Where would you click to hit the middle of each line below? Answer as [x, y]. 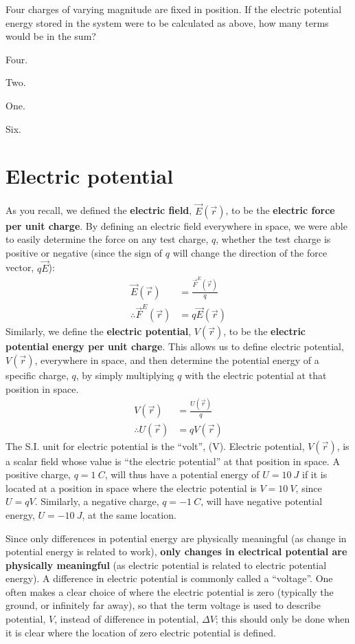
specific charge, [37, 375]
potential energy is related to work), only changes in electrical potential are [176, 551]
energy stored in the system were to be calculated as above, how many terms [167, 22]
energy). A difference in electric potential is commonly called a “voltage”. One [169, 578]
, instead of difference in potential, [127, 619]
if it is [315, 474]
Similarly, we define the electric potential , [99, 331]
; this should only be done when [283, 619]
